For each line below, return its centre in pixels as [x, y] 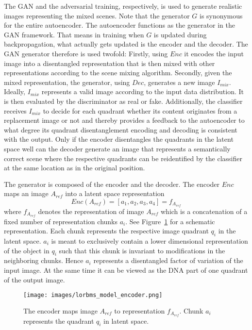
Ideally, [15, 91]
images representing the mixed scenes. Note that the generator [97, 15]
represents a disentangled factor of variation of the [168, 260]
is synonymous [221, 15]
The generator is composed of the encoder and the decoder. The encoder [112, 184]
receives [15, 110]
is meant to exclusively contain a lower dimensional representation [150, 240]
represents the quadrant [59, 321]
